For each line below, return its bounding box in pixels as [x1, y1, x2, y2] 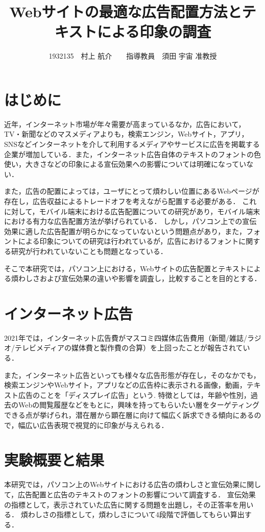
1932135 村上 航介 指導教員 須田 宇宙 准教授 [49, 50, 217, 61]
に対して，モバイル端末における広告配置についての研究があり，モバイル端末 [4, 206, 260, 216]
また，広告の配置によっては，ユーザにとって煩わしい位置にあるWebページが [4, 186, 259, 196]
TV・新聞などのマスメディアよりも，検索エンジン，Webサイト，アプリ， [4, 129, 249, 139]
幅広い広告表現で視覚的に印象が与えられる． [18, 419, 168, 430]
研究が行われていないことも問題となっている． [11, 245, 167, 256]
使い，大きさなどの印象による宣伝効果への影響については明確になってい [4, 159, 247, 169]
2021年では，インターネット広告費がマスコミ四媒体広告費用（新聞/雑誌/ [4, 332, 247, 343]
